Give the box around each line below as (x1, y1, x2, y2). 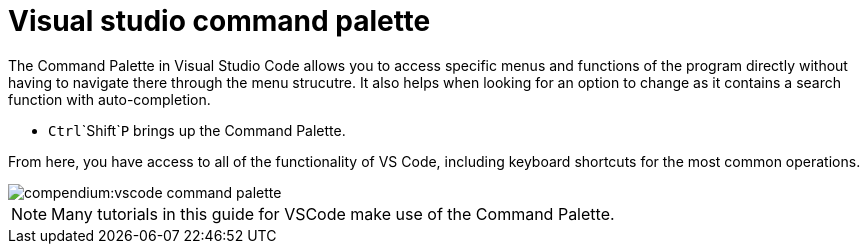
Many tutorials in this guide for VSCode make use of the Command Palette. (51, 203, 615, 224)
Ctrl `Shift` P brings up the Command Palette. (48, 121, 346, 139)
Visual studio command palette (8, 4, 431, 38)
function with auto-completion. (8, 90, 211, 108)
